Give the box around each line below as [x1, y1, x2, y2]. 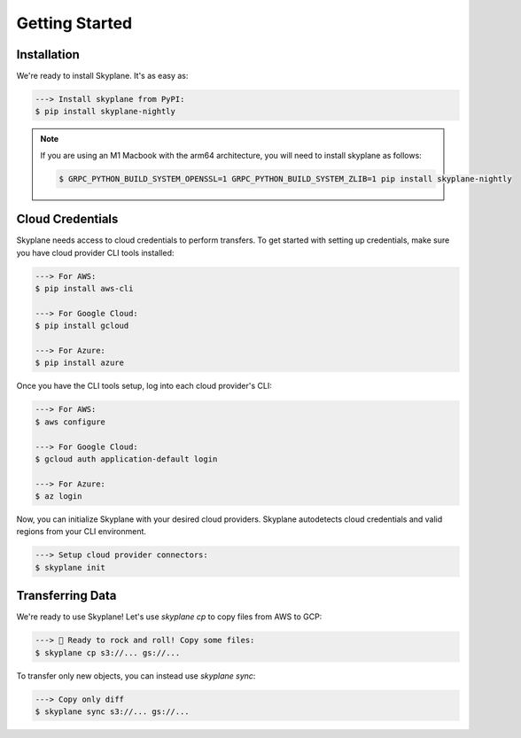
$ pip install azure [35, 358, 124, 368]
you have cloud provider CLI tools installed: [16, 247, 175, 258]
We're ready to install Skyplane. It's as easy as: [16, 71, 189, 82]
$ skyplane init [35, 563, 106, 572]
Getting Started [16, 13, 133, 33]
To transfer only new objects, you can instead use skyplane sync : [16, 670, 256, 681]
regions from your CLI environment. [16, 526, 146, 537]
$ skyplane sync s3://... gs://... [35, 707, 190, 717]
